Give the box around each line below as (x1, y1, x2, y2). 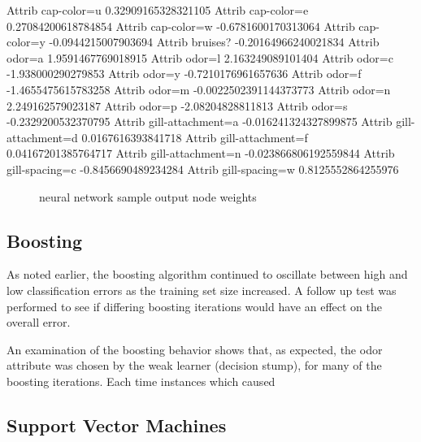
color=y (7, 33, 46, 50)
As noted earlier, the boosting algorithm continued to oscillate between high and (7, 266, 408, 283)
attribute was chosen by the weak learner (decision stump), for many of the (7, 357, 382, 374)
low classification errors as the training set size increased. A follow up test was (7, 281, 397, 298)
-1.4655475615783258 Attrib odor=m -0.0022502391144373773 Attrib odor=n (7, 80, 391, 97)
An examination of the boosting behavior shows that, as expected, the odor (7, 340, 383, 357)
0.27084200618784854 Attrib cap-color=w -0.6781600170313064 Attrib (7, 17, 355, 34)
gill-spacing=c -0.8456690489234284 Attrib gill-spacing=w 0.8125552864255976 (7, 160, 399, 177)
